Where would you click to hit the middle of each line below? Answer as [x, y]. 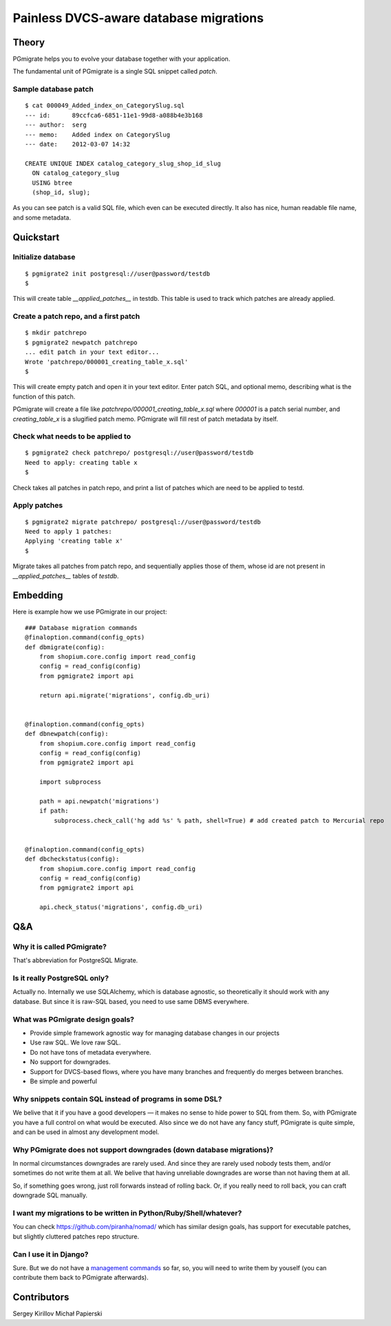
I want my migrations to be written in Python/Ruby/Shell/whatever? [127, 1213]
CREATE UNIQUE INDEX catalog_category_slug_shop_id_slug [123, 163]
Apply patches [38, 505]
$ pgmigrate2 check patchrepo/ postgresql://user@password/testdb [139, 453]
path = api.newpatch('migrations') [99, 801]
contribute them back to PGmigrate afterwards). [81, 1278]
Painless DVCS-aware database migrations [138, 18]
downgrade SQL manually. [50, 1195]
